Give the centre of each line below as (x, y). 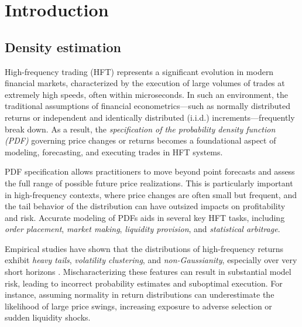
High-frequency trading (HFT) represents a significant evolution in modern (139, 71)
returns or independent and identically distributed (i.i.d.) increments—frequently (150, 117)
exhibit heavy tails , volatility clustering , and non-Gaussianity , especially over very (151, 260)
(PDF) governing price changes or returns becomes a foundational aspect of (140, 140)
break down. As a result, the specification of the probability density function (140, 129)
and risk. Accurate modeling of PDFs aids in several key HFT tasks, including (145, 217)
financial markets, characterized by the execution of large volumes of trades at (145, 83)
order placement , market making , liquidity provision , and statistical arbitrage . (143, 229)
